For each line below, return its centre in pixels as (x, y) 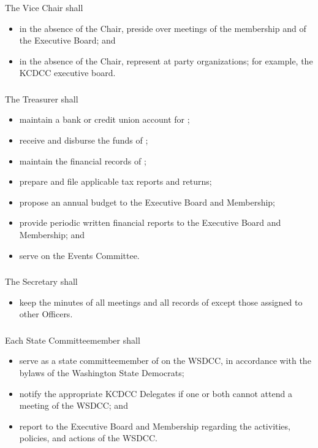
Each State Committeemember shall (73, 340)
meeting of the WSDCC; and (74, 405)
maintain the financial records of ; (83, 160)
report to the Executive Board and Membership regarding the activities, (155, 426)
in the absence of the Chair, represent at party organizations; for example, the (166, 60)
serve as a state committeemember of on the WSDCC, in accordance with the (165, 361)
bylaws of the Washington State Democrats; (102, 372)
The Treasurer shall (42, 98)
